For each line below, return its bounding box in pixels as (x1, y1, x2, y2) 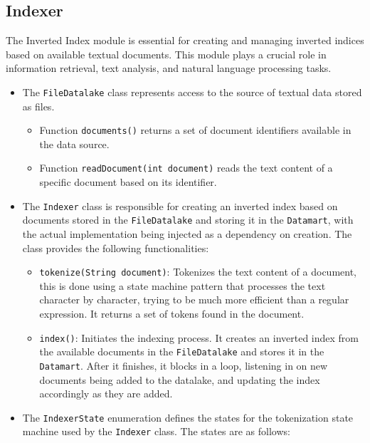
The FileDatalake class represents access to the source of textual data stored (22, 84, 362, 99)
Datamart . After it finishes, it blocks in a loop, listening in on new (39, 358, 328, 372)
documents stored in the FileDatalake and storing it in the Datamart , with (22, 212, 354, 227)
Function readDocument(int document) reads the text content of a (39, 160, 333, 175)
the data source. (39, 136, 110, 151)
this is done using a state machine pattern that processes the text (39, 278, 326, 293)
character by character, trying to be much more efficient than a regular (39, 292, 349, 307)
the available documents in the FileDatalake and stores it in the (39, 344, 324, 359)
